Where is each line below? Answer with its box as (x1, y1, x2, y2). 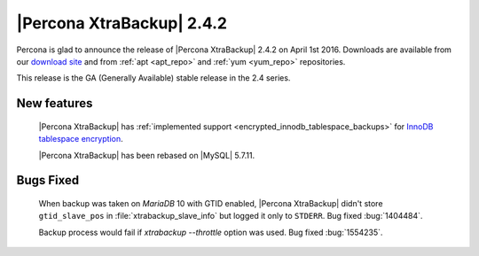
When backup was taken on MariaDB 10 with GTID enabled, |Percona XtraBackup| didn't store (38, 198, 383, 208)
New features (16, 96, 93, 111)
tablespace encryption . (38, 134, 123, 144)
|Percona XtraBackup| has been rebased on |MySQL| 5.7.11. (38, 150, 255, 160)
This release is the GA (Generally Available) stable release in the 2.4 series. (16, 73, 291, 83)
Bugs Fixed (16, 173, 80, 188)
